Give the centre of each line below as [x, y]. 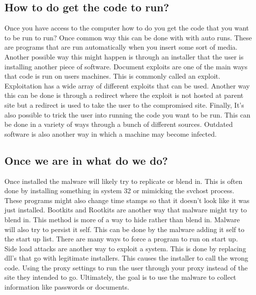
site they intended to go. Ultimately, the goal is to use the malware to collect [120, 277]
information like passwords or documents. [67, 287]
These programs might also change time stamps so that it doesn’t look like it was [127, 200]
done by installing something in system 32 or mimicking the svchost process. [119, 191]
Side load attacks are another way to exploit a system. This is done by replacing [125, 248]
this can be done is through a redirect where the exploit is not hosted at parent [124, 95]
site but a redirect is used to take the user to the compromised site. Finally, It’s [124, 104]
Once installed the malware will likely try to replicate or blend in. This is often [124, 181]
